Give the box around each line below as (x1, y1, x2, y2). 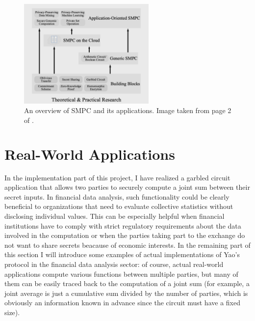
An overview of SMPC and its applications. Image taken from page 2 (24, 105, 231, 116)
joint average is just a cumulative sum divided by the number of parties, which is (4, 288, 248, 298)
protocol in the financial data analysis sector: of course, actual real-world (4, 259, 224, 269)
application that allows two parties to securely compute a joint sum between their (4, 182, 250, 192)
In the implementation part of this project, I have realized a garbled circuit (4, 172, 230, 182)
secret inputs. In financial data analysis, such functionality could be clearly (4, 191, 229, 202)
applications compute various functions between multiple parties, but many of (4, 268, 238, 279)
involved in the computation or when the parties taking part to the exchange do (4, 230, 245, 240)
